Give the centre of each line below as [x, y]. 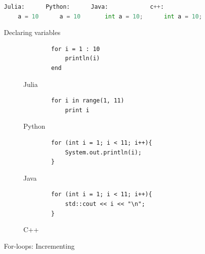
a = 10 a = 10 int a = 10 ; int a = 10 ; [110, 16]
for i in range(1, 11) [88, 101]
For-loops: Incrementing [39, 246]
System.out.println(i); [103, 152]
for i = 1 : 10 [76, 49]
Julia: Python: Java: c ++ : [84, 7]
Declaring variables [32, 32]
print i [77, 110]
